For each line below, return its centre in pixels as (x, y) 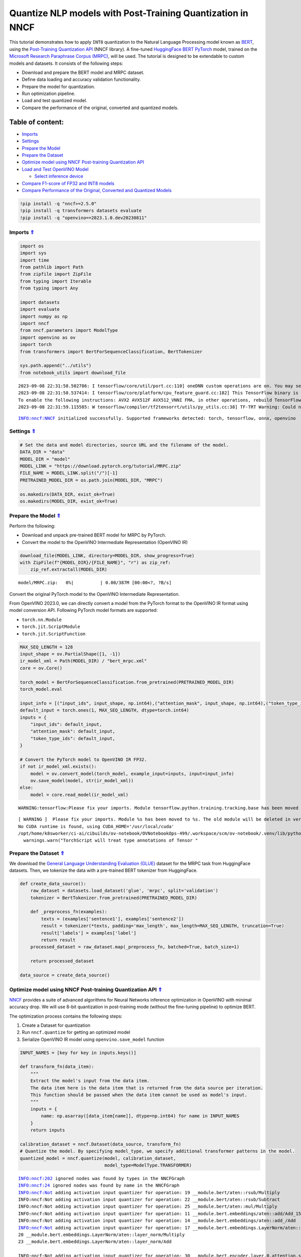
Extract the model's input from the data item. (90, 1081)
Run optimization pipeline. (49, 94)
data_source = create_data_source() (65, 975)
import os (32, 246)
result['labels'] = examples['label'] (89, 933)
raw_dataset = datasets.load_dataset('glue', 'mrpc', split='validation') (124, 891)
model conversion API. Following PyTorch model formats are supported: (84, 610)
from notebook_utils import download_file (73, 373)
